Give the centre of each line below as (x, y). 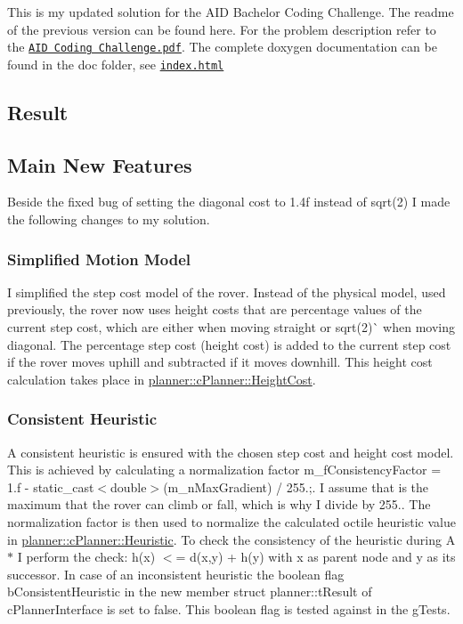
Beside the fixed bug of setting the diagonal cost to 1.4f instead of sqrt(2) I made (229, 202)
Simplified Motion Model (99, 259)
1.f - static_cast (51, 486)
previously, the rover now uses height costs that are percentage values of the (215, 309)
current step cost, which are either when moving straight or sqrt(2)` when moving (231, 327)
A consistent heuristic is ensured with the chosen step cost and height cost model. (231, 452)
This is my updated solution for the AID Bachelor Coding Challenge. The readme (231, 12)
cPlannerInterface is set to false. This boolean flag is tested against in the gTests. (229, 609)
